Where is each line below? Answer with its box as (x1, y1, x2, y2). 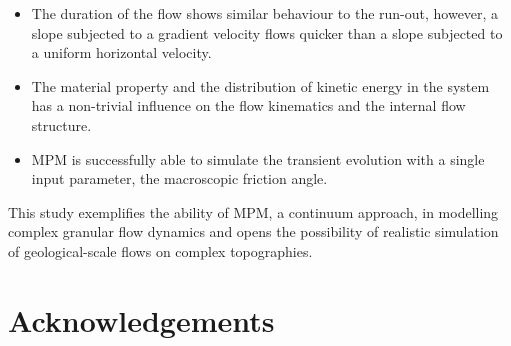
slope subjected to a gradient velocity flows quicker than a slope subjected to (31, 22, 503, 43)
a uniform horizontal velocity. (31, 42, 212, 63)
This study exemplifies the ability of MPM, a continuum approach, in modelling (8, 201, 499, 222)
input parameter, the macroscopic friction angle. (31, 168, 328, 189)
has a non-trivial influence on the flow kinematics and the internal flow (31, 95, 466, 116)
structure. (31, 114, 92, 135)
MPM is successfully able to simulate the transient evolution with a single (31, 148, 485, 169)
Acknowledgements (8, 299, 275, 340)
